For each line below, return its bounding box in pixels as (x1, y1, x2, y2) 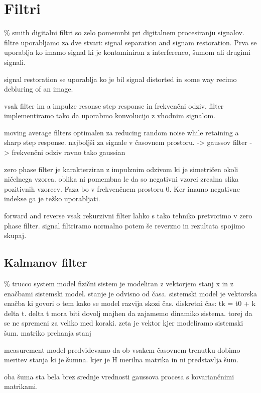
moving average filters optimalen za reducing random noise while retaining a (4, 127, 239, 137)
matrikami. (4, 381, 38, 391)
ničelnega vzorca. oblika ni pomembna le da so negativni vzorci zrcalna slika (4, 174, 239, 184)
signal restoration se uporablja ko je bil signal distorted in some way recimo (4, 73, 237, 84)
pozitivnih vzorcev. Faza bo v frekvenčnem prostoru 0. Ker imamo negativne (4, 183, 240, 194)
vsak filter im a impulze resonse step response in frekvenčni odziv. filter (4, 100, 224, 111)
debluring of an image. (4, 84, 73, 94)
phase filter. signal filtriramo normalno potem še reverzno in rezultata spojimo (4, 220, 245, 230)
